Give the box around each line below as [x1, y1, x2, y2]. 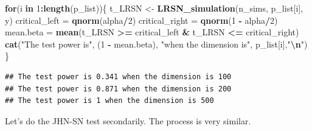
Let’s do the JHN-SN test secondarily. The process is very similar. [5, 114, 251, 127]
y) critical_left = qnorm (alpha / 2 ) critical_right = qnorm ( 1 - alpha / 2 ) [5, 13, 278, 26]
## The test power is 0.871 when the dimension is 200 [5, 84, 232, 93]
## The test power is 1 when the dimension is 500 [5, 96, 214, 105]
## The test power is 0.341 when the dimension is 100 [5, 72, 232, 81]
